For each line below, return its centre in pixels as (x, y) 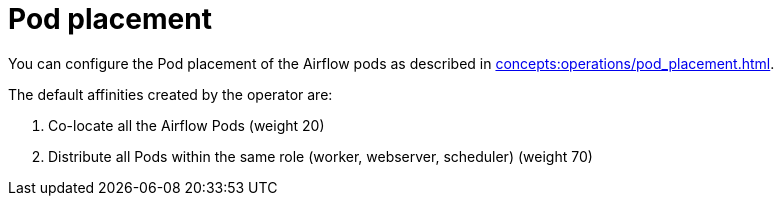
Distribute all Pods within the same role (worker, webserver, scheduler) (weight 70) (320, 156)
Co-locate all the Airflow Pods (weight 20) (186, 125)
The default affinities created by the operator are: (170, 94)
